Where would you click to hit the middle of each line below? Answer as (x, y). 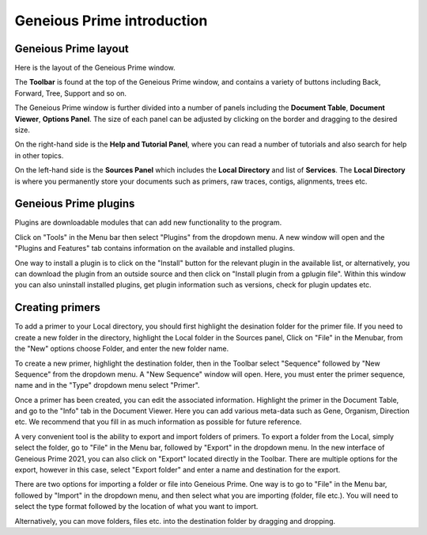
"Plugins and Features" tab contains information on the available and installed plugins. (155, 249)
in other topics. (39, 155)
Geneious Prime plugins (75, 204)
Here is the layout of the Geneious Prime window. (95, 68)
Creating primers (57, 307)
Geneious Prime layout (72, 49)
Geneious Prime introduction (111, 21)
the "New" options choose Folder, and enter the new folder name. (122, 349)
